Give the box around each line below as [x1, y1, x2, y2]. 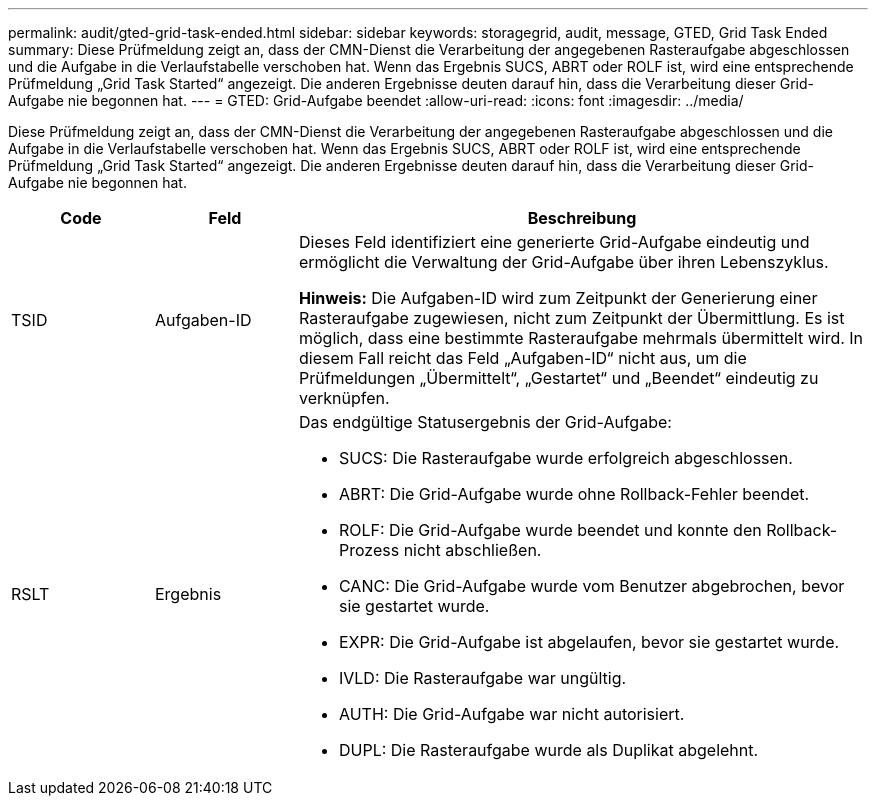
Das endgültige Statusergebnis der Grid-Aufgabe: [298, 412, 672, 432]
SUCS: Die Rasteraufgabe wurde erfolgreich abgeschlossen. [338, 448, 793, 468]
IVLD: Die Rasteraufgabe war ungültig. [338, 668, 627, 688]
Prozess [338, 540, 400, 560]
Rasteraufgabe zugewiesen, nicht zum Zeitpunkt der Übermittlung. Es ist [298, 308, 845, 328]
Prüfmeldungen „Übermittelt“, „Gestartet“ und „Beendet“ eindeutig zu [298, 368, 819, 388]
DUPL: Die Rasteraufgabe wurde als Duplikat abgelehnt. [338, 740, 759, 760]
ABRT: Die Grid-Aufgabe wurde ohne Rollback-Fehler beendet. [338, 484, 810, 504]
